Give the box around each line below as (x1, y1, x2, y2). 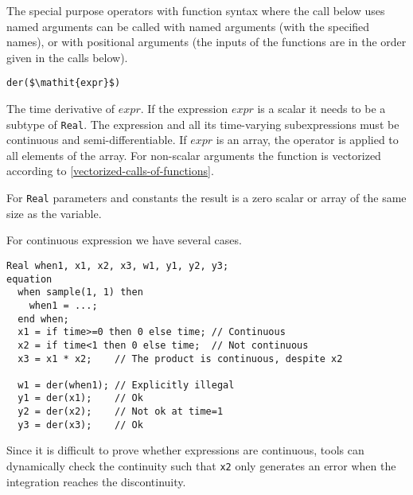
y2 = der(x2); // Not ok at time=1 (18, 406, 224, 418)
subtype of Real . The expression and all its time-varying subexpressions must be (6, 115, 399, 132)
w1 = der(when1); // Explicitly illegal (18, 379, 235, 391)
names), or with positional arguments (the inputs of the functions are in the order (6, 33, 407, 50)
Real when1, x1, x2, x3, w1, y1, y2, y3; (6, 259, 229, 271)
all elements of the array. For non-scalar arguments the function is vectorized (6, 146, 381, 163)
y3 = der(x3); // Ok (18, 419, 143, 431)
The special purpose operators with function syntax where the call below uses (6, 2, 385, 18)
